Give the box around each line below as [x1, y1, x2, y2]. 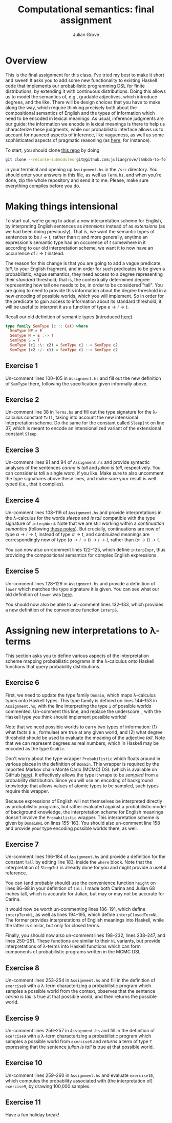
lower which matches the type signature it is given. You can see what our [5, 586, 160, 592]
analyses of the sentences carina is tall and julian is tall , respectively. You [5, 465, 161, 471]
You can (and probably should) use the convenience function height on [5, 880, 156, 886]
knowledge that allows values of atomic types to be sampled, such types [5, 783, 159, 789]
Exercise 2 [5, 395, 39, 404]
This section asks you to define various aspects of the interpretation [5, 652, 149, 659]
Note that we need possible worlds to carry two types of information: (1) [5, 724, 157, 730]
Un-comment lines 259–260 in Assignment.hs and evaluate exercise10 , [5, 1072, 155, 1078]
